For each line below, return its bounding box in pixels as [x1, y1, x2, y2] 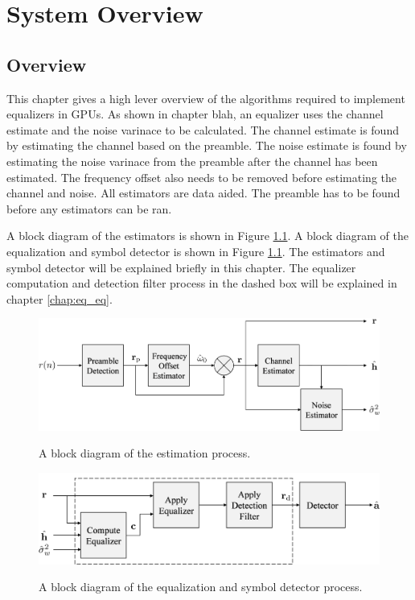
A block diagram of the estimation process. [39, 445, 251, 461]
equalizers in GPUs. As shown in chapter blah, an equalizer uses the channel [6, 106, 384, 122]
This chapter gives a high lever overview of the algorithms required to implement [6, 89, 405, 106]
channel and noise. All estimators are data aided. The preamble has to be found [6, 184, 401, 201]
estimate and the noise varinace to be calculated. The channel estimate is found [6, 121, 399, 138]
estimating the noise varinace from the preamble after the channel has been [6, 152, 378, 169]
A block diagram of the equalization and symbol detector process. [39, 578, 363, 595]
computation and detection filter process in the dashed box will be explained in [6, 275, 397, 292]
